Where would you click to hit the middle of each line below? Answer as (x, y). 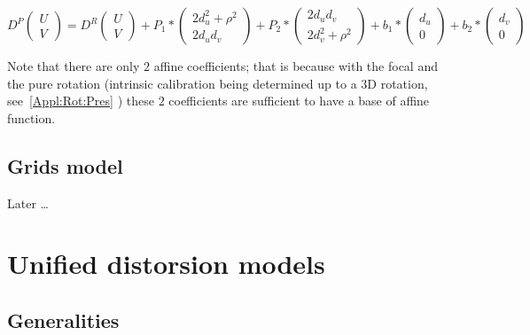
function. (31, 117)
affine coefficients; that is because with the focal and (296, 66)
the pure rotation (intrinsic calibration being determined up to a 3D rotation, (218, 83)
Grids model (65, 165)
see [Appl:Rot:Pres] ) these (81, 101)
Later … (28, 203)
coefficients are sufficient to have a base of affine (299, 101)
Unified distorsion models (166, 264)
